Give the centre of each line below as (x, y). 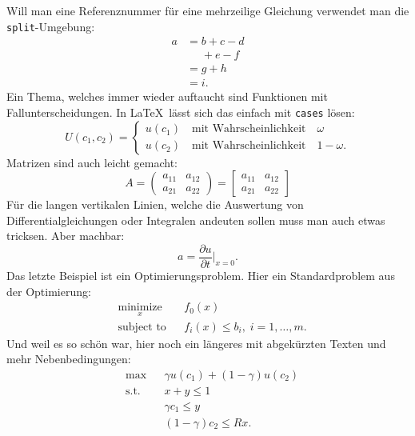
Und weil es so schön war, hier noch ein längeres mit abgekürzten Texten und (196, 343)
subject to (142, 327)
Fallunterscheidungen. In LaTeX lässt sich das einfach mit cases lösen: (181, 112)
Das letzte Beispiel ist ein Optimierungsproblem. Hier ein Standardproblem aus (201, 276)
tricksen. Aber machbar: (66, 236)
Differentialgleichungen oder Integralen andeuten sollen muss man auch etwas (196, 220)
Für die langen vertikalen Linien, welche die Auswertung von (155, 204)
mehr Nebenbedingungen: (69, 359)
